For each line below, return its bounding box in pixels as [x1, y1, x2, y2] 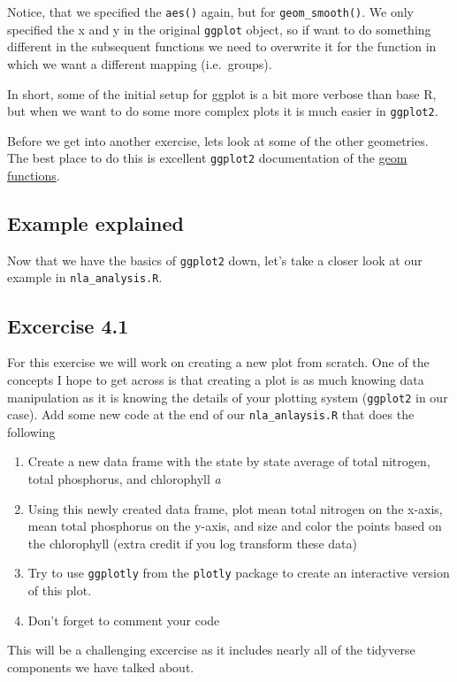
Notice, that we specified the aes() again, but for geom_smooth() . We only [7, 3, 414, 20]
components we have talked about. [7, 657, 194, 676]
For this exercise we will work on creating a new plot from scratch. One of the [7, 353, 430, 372]
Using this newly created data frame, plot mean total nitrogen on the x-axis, [27, 499, 443, 517]
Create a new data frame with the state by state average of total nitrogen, [27, 452, 430, 471]
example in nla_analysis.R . [7, 268, 163, 287]
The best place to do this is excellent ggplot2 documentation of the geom [7, 149, 407, 167]
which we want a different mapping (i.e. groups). [7, 54, 272, 73]
